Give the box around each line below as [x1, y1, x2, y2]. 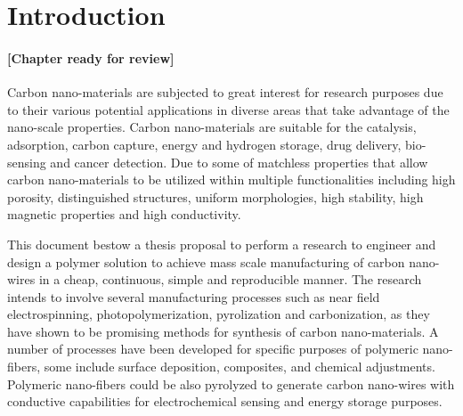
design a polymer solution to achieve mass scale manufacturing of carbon [7, 252, 405, 271]
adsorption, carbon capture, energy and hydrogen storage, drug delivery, [7, 135, 402, 153]
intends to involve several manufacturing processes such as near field [7, 287, 380, 306]
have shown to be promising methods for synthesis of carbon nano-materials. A [7, 322, 439, 340]
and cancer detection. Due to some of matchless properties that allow [50, 152, 428, 171]
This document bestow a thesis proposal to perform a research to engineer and [7, 234, 436, 253]
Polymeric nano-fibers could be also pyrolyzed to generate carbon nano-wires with [7, 374, 455, 393]
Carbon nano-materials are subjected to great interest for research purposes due [7, 83, 443, 102]
